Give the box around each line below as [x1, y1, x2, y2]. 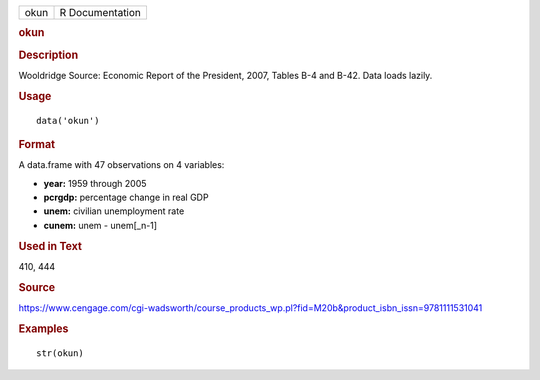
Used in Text [18, 239, 82, 253]
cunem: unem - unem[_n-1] [43, 219, 158, 231]
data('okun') [36, 115, 100, 126]
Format [18, 137, 55, 151]
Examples [18, 321, 69, 335]
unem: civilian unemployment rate [43, 205, 185, 217]
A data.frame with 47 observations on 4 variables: [18, 159, 225, 171]
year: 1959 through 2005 [43, 177, 147, 189]
